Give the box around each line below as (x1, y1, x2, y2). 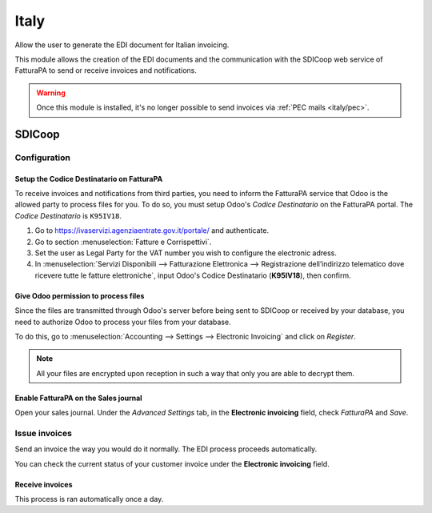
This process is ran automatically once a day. (14, 495, 164, 504)
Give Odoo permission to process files (14, 291, 145, 300)
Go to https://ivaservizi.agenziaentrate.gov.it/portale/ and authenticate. (34, 226, 270, 235)
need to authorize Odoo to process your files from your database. (14, 317, 231, 327)
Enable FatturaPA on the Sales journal (14, 393, 143, 403)
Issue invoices (14, 427, 72, 439)
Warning (36, 88, 66, 98)
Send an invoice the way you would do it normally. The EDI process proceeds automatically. (14, 444, 318, 454)
